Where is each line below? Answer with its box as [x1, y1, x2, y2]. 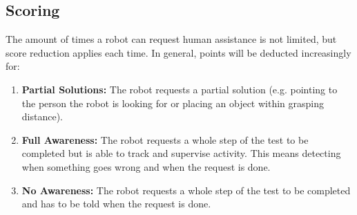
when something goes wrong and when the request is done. [21, 159, 271, 174]
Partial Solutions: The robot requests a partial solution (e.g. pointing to [21, 82, 338, 96]
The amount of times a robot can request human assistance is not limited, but [6, 32, 337, 46]
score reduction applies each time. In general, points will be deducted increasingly [6, 45, 351, 59]
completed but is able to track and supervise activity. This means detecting [21, 146, 341, 160]
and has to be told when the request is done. [21, 196, 211, 211]
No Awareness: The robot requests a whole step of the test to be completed [21, 183, 351, 197]
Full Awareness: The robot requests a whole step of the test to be [21, 132, 309, 147]
